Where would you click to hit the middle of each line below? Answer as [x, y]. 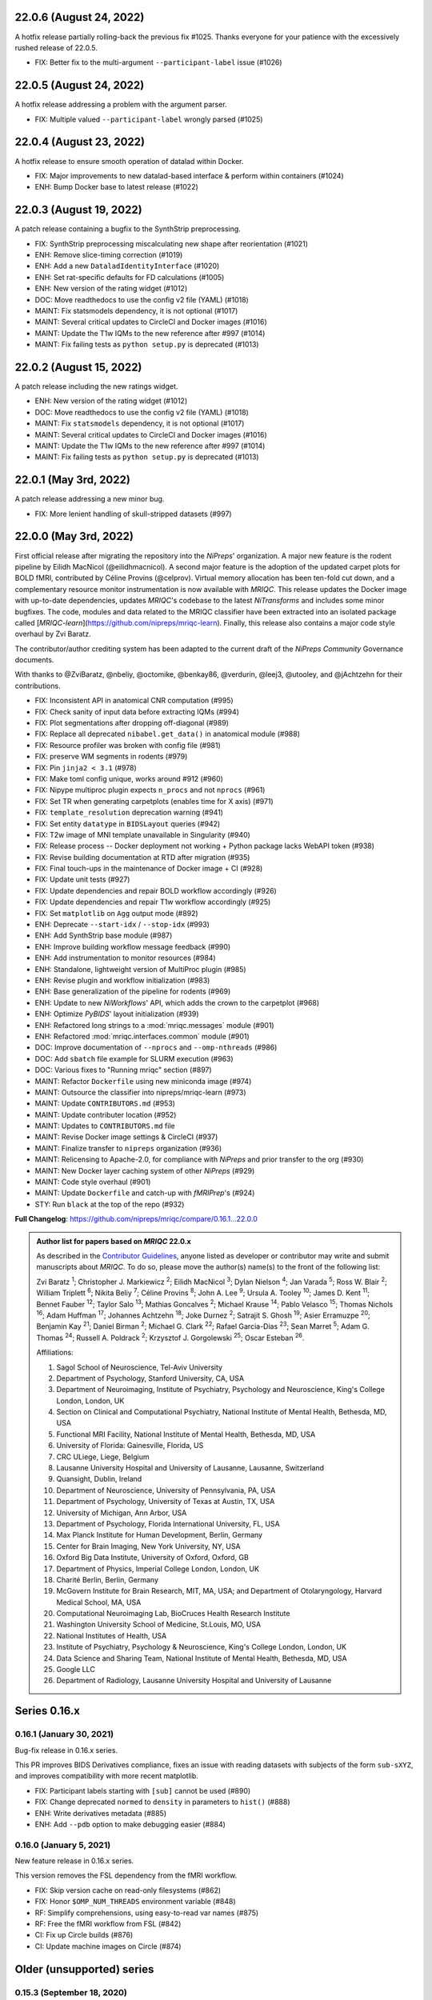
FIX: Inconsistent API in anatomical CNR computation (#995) [134, 701]
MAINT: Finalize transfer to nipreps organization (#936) [128, 1148]
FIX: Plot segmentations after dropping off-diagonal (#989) [132, 723]
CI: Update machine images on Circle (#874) [108, 1946]
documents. [34, 660]
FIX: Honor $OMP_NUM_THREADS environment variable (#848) [135, 1902]
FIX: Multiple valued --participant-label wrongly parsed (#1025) [149, 119]
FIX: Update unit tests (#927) [82, 879]
